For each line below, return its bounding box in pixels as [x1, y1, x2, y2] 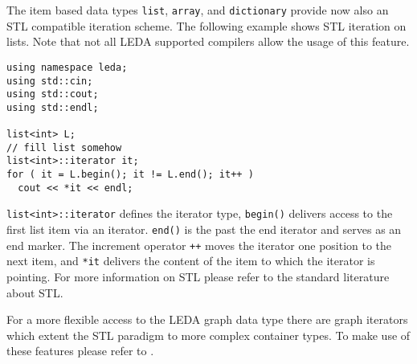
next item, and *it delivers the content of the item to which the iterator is [6, 252, 375, 269]
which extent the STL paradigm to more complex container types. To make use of [6, 326, 411, 343]
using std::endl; [6, 101, 99, 113]
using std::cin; [6, 75, 93, 87]
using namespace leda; [6, 61, 128, 73]
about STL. [6, 284, 63, 301]
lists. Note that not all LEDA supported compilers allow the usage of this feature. [6, 33, 410, 50]
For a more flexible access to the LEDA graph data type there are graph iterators [6, 311, 408, 328]
